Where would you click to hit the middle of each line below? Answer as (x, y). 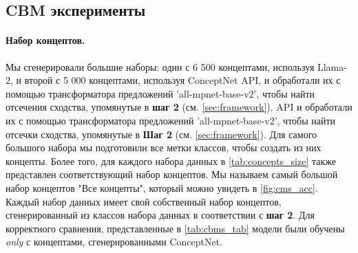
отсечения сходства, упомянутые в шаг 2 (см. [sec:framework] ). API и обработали (179, 107)
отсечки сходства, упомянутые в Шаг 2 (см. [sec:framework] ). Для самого (161, 134)
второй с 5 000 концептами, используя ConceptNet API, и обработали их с (182, 80)
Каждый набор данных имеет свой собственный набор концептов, (144, 201)
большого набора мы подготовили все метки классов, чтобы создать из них (164, 147)
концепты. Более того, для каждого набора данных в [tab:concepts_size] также (171, 161)
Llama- (332, 66)
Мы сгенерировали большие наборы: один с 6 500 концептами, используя (160, 66)
